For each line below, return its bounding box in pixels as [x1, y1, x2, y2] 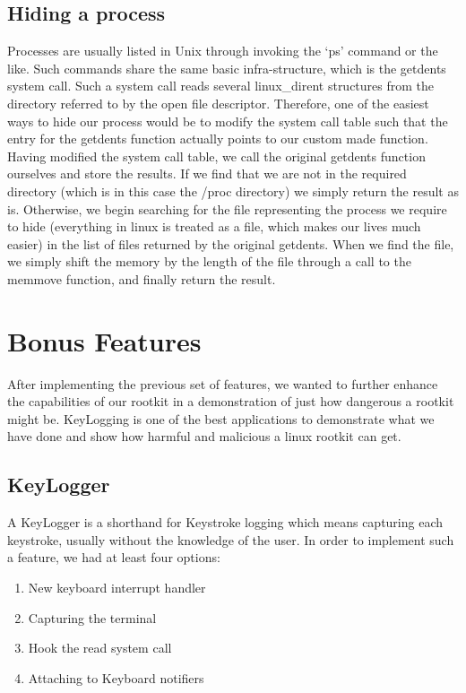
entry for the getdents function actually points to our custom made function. [7, 129, 428, 148]
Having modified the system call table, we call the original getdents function [7, 146, 426, 165]
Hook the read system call [28, 638, 172, 657]
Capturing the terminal [28, 608, 157, 627]
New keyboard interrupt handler [28, 578, 206, 596]
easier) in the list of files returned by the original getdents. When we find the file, [7, 234, 454, 253]
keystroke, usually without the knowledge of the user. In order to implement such [7, 530, 454, 549]
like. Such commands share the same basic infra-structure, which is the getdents [7, 58, 446, 77]
